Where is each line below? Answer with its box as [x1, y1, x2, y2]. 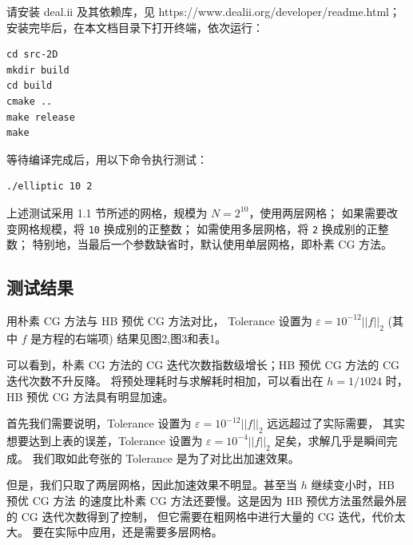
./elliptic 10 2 [6, 181, 93, 193]
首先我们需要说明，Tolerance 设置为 [6, 415, 192, 432]
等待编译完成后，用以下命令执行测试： [6, 150, 208, 167]
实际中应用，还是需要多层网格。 [54, 523, 223, 540]
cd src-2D [6, 49, 58, 61]
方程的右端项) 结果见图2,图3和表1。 [42, 329, 227, 346]
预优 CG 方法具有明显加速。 [26, 388, 174, 404]
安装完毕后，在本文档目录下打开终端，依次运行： [6, 18, 264, 35]
